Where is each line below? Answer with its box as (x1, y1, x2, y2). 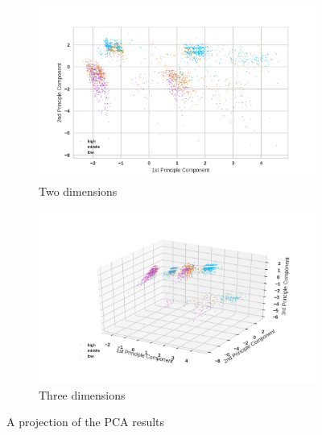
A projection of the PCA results (6, 413, 165, 430)
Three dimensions (39, 386, 126, 403)
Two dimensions (39, 182, 118, 199)
